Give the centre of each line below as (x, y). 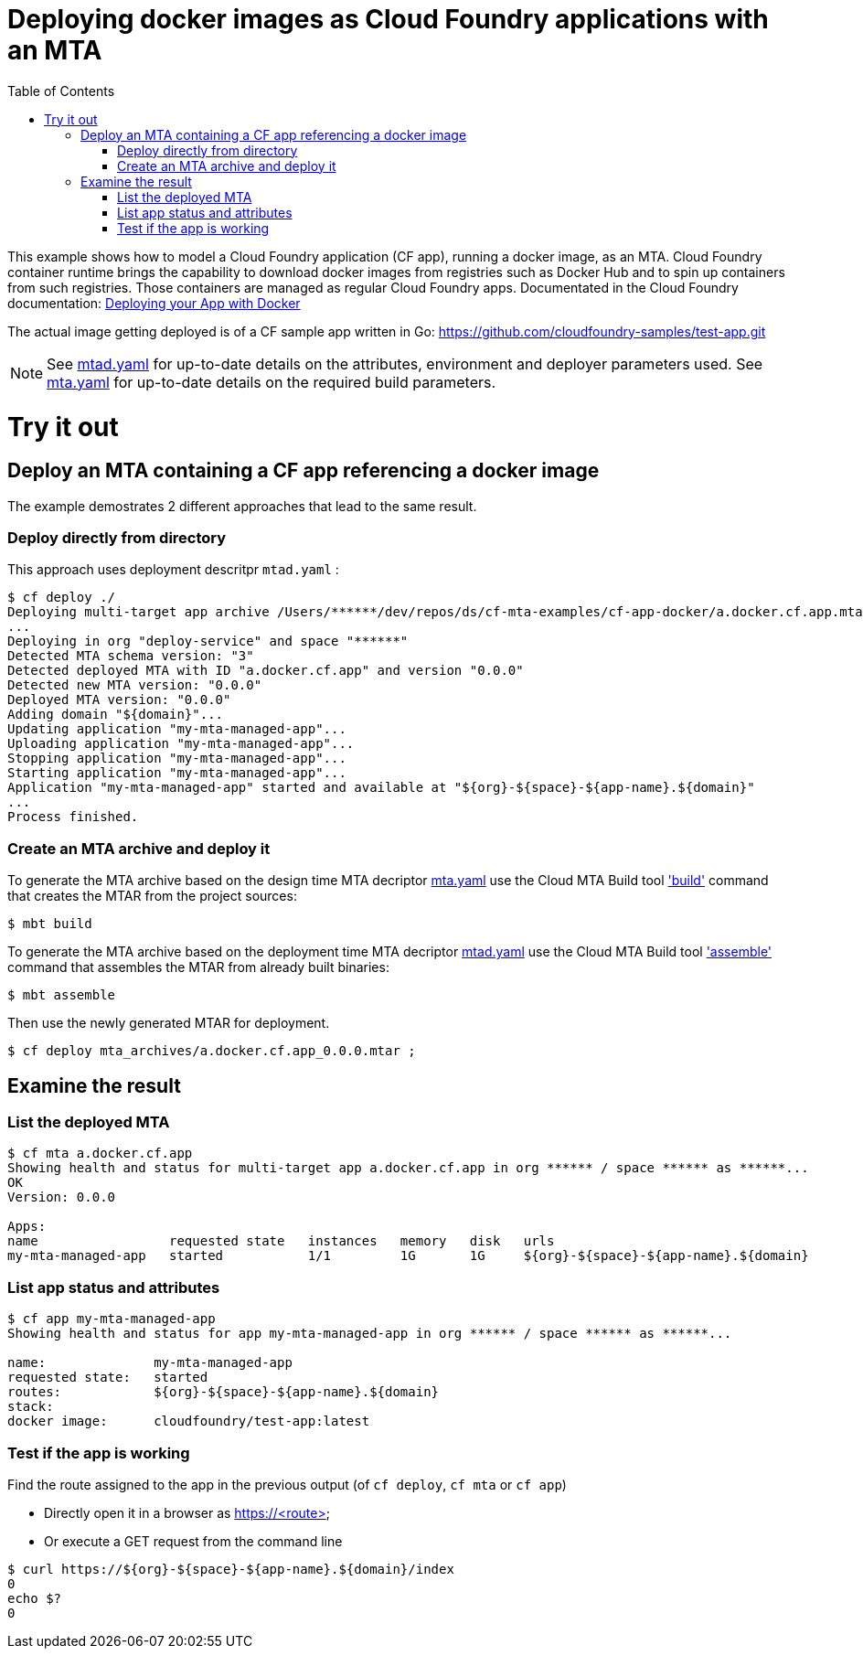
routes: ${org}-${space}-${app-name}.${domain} (224, 1392)
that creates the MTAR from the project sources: (152, 896)
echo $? (35, 1598)
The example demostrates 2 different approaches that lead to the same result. (242, 506)
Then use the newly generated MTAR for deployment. (169, 1023)
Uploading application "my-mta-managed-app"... (181, 744)
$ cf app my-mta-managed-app (112, 1319)
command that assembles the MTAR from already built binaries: (198, 967)
